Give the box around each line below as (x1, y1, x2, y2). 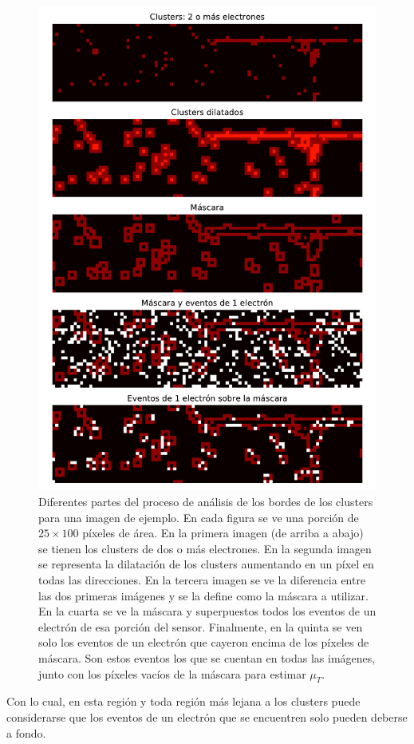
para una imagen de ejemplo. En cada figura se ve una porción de (38, 509, 359, 525)
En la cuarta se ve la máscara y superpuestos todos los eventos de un (38, 603, 377, 619)
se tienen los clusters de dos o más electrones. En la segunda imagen (38, 540, 372, 556)
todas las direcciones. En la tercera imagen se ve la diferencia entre (38, 571, 366, 588)
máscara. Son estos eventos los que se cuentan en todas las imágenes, (38, 649, 376, 666)
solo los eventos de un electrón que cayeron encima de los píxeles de (38, 634, 369, 651)
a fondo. (6, 724, 46, 741)
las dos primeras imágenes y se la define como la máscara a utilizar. (38, 587, 369, 604)
